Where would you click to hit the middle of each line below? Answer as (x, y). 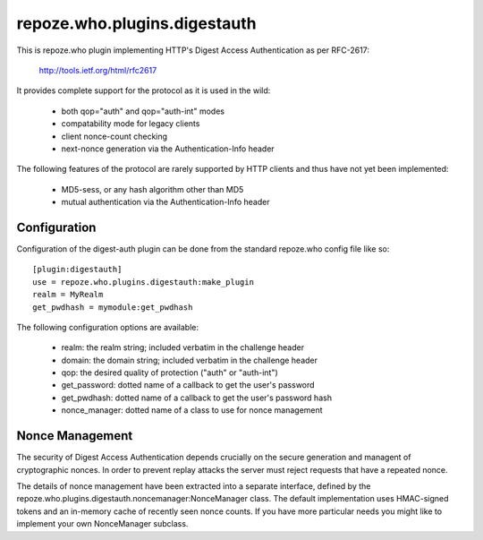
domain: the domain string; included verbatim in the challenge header (189, 360)
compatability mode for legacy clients (131, 124)
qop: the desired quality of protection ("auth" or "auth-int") (170, 373)
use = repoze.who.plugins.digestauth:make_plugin (144, 282)
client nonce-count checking (114, 136)
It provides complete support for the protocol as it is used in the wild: (144, 90)
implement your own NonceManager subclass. (102, 524)
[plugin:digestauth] (77, 270)
